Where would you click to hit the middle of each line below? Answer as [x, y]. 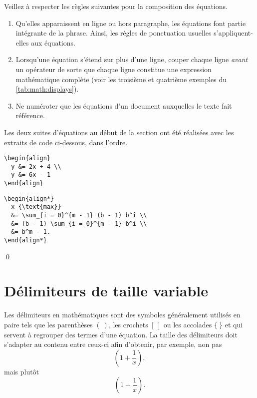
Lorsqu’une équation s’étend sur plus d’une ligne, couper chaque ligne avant [132, 59]
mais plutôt [22, 371]
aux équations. [53, 42]
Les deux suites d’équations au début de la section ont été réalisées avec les [119, 132]
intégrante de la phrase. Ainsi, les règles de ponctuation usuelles [114, 33]
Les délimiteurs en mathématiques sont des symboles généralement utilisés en [122, 315]
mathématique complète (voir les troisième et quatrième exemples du [121, 79]
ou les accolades [188, 324]
